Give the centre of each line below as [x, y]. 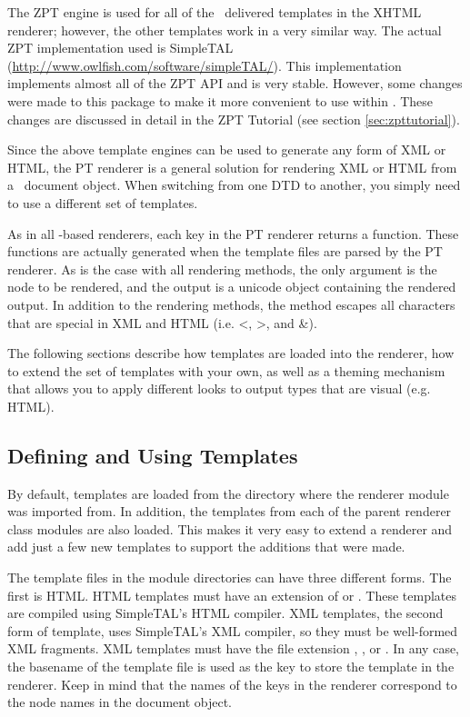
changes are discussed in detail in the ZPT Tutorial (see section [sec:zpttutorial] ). [234, 119]
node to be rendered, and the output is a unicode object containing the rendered [232, 287]
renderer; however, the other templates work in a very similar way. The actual [225, 30]
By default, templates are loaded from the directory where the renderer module [228, 493]
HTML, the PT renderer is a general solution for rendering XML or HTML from [232, 167]
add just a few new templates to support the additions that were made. [206, 547]
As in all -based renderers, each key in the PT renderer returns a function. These [233, 233]
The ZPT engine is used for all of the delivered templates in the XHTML [215, 12]
